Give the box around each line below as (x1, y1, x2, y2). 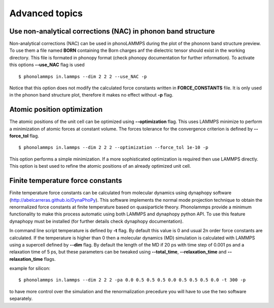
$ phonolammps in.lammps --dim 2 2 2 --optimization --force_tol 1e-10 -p (18, 145, 209, 150)
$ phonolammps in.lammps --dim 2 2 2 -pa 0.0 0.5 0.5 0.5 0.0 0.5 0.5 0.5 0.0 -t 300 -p (18, 277, 246, 283)
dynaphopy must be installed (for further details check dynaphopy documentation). (9, 218, 184, 224)
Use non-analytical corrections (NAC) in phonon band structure (9, 27, 215, 36)
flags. (44, 256, 56, 262)
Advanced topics (9, 8, 83, 19)
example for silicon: (9, 265, 51, 271)
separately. (9, 295, 33, 302)
